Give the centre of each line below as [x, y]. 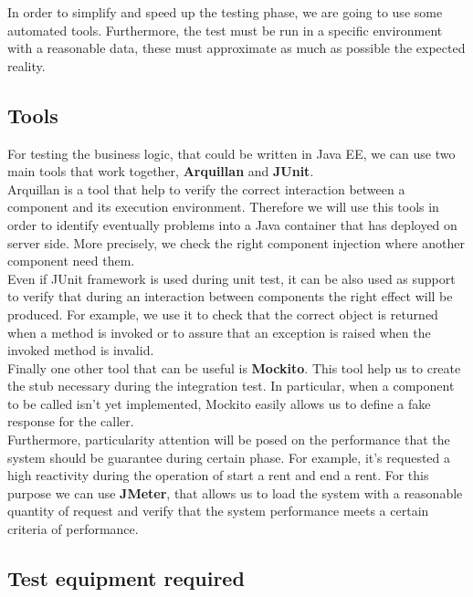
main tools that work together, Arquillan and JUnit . [161, 171]
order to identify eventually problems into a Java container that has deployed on [232, 224]
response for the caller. [71, 421]
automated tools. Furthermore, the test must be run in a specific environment [225, 30]
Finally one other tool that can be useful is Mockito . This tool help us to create [234, 367]
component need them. [71, 261]
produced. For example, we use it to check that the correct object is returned [223, 314]
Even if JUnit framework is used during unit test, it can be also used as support [231, 278]
